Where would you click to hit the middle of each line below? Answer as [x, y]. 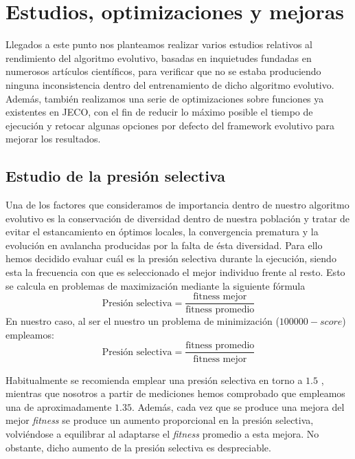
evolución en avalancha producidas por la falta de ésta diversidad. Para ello [164, 245]
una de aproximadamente [59, 406]
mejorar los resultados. [53, 139]
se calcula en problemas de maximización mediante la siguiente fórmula [156, 285]
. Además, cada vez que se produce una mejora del [238, 406]
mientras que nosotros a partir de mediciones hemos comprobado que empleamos [175, 393]
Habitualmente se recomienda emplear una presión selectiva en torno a [154, 380]
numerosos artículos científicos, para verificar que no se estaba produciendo [163, 71]
